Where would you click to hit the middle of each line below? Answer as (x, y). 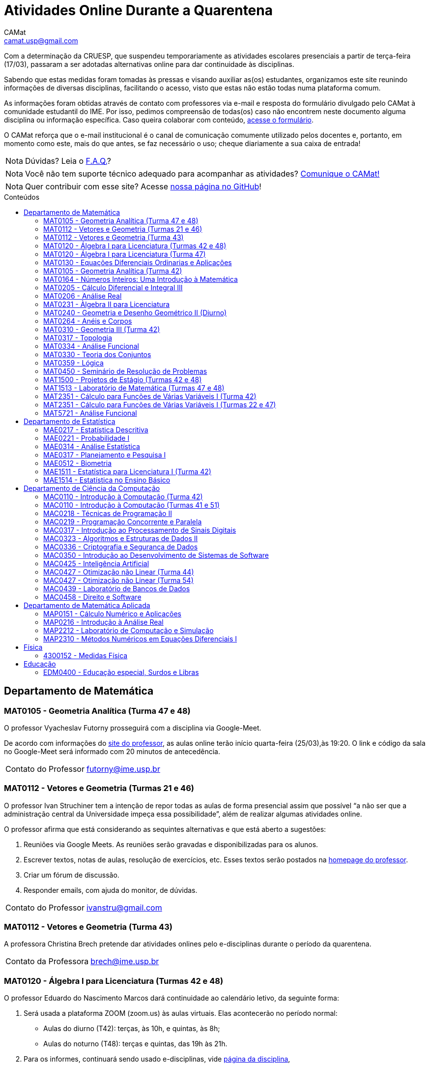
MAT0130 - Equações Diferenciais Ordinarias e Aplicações (138, 262)
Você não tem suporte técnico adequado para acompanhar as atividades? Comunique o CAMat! (202, 173)
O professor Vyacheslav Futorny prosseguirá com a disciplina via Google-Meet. (133, 728)
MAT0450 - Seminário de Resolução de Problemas (125, 371)
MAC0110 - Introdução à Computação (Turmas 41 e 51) (131, 505)
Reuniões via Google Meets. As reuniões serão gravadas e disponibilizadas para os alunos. (171, 844)
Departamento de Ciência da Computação (92, 488)
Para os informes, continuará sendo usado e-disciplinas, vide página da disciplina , (157, 1059)
